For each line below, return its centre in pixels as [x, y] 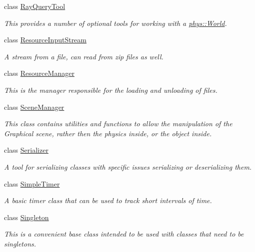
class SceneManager [34, 107]
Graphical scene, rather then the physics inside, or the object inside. [108, 133]
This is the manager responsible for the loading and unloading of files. [111, 90]
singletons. [20, 243]
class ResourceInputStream [45, 40]
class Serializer [26, 150]
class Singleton [26, 217]
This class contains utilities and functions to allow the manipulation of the [118, 124]
